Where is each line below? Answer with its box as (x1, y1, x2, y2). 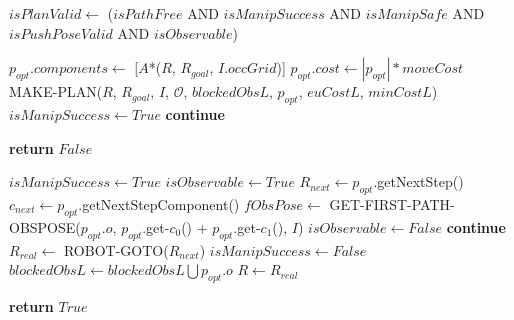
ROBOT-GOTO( (63, 239, 169, 260)
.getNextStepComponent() (78, 193, 240, 214)
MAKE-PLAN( (9, 81, 103, 102)
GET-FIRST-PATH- (329, 193, 455, 214)
